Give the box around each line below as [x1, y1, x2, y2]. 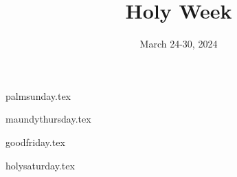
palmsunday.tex [5, 88, 71, 103]
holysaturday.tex [5, 158, 75, 172]
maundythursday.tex [5, 112, 91, 126]
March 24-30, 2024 [139, 37, 218, 51]
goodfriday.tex [5, 134, 65, 149]
